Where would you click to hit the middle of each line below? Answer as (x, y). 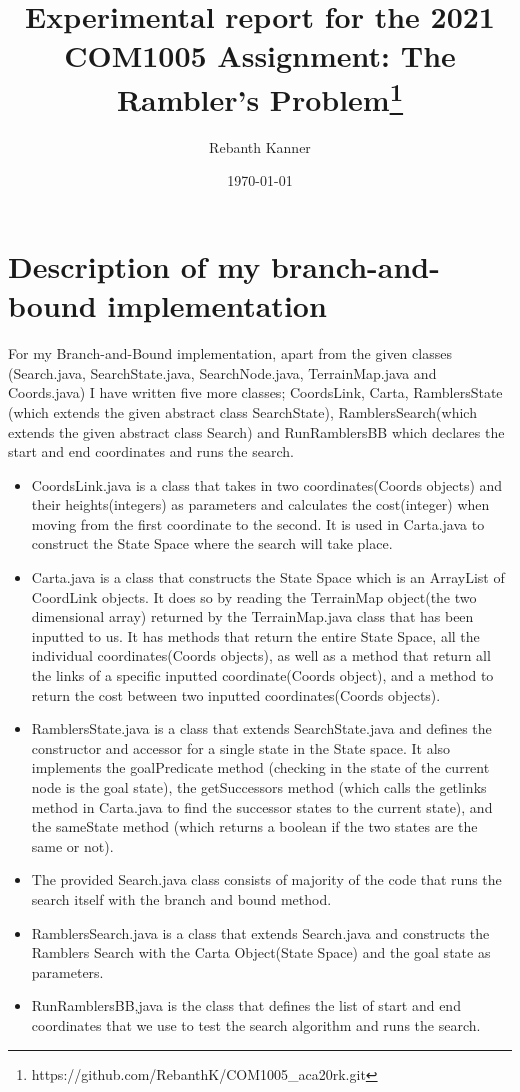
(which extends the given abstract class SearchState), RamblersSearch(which (242, 411)
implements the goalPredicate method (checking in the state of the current (260, 767)
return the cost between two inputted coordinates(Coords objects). (236, 694)
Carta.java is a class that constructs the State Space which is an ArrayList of (268, 577)
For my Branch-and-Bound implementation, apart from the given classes (230, 353)
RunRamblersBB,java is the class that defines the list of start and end (246, 1005)
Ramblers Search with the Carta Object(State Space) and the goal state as (261, 952)
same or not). (72, 845)
